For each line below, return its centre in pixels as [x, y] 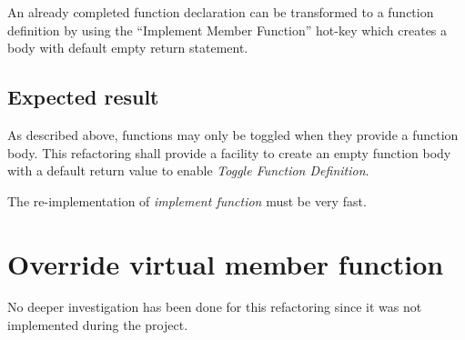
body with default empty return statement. [128, 48]
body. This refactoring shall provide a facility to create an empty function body [229, 152]
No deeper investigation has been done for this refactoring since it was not [215, 307]
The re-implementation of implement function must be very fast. [187, 200]
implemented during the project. [98, 325]
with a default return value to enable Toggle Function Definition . [188, 170]
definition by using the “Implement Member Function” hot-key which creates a [227, 30]
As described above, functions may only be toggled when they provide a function [233, 134]
